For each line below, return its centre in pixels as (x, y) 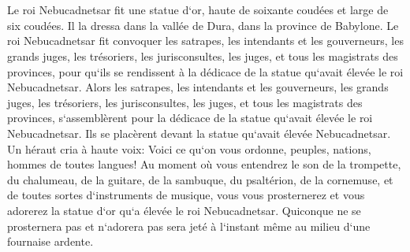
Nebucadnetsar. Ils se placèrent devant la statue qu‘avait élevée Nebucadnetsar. (199, 133)
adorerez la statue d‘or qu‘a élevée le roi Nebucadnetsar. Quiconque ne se (184, 210)
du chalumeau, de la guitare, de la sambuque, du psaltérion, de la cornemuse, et (200, 179)
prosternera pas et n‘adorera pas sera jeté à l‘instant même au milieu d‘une (189, 226)
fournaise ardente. (50, 241)
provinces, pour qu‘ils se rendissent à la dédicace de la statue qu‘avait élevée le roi (205, 71)
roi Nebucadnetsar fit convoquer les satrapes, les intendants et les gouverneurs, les (205, 41)
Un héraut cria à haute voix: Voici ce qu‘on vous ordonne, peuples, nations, (189, 148)
